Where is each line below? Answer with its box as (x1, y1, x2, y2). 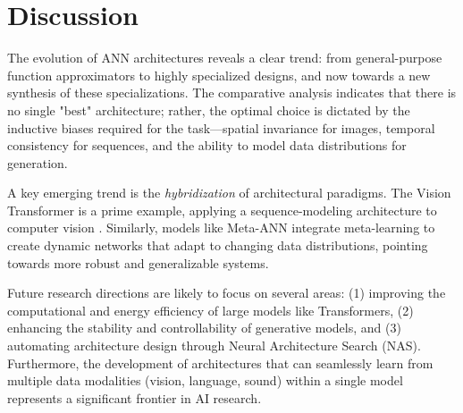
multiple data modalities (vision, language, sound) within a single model (7, 371, 403, 390)
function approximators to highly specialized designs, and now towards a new (7, 65, 431, 84)
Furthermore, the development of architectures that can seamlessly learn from (7, 353, 434, 372)
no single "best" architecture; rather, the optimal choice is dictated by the (7, 100, 410, 119)
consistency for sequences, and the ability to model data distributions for (7, 136, 407, 155)
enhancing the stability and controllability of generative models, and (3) (7, 318, 401, 337)
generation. (7, 153, 68, 172)
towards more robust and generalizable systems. (7, 253, 269, 272)
